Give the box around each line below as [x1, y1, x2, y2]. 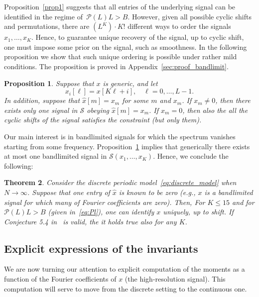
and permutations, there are [4, 21, 90, 31]
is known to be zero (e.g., [119, 187, 196, 197]
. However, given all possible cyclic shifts [128, 11, 252, 21]
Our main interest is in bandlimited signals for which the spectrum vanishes [4, 131, 236, 141]
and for [232, 197, 255, 207]
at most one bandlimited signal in [4, 151, 107, 161]
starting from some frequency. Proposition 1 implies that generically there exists [4, 141, 250, 151]
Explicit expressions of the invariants [4, 240, 198, 256]
